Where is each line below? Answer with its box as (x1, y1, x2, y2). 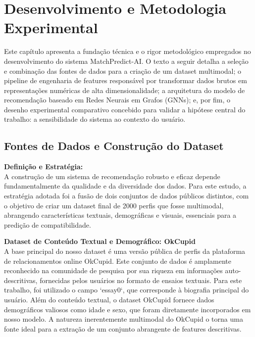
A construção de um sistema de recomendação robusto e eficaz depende (4, 171, 220, 181)
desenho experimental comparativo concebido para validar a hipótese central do (4, 104, 246, 114)
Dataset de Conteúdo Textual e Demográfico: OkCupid (4, 236, 196, 246)
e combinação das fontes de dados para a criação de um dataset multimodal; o (4, 65, 242, 76)
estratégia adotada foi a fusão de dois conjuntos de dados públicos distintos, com (4, 191, 249, 201)
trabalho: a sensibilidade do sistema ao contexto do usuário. (4, 114, 186, 124)
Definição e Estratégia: (4, 161, 83, 172)
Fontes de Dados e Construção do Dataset (4, 138, 224, 153)
